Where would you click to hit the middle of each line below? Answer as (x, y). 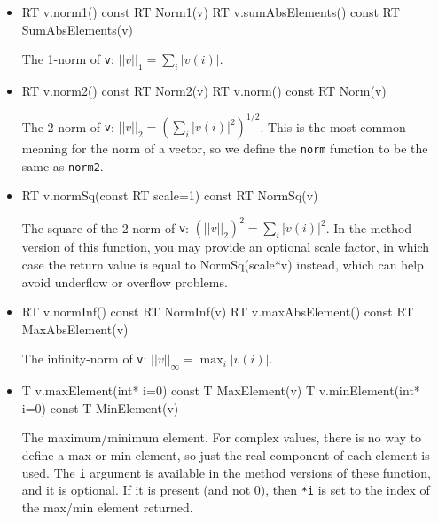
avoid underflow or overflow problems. (125, 281)
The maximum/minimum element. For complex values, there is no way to (222, 437)
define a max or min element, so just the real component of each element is (226, 455)
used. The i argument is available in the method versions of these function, (226, 472)
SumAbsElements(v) (77, 29)
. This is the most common (333, 126)
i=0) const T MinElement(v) (100, 407)
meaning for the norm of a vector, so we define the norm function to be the (225, 148)
